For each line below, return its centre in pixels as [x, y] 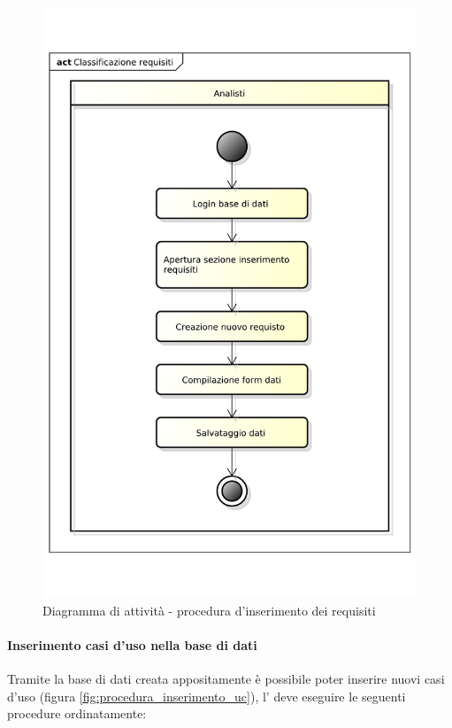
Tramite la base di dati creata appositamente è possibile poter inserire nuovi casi [226, 678]
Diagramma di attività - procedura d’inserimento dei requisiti [209, 610]
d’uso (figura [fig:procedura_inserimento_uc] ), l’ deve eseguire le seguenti [207, 696]
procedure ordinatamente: [77, 713]
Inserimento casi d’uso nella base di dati [132, 644]
